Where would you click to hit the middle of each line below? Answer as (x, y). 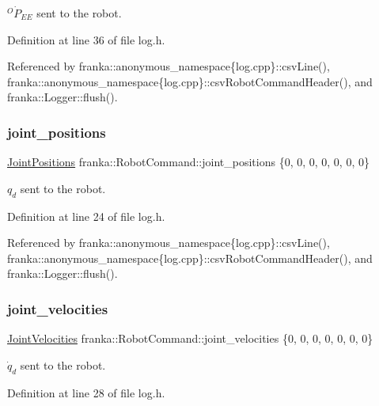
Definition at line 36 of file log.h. (86, 39)
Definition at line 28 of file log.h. (86, 392)
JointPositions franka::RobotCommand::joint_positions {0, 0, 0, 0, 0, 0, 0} (188, 162)
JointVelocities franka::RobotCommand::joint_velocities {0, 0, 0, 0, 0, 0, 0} (190, 338)
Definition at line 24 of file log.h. (86, 216)
